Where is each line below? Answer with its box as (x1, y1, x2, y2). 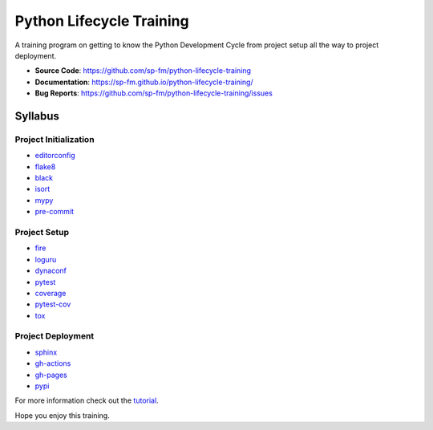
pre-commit (34, 207, 75, 217)
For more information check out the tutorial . (14, 396, 160, 405)
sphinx (34, 347, 58, 357)
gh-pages (34, 370, 68, 379)
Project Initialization (14, 133, 95, 144)
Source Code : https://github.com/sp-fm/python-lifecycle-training (34, 66, 252, 75)
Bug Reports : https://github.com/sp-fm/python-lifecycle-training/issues (34, 88, 273, 98)
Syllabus (14, 109, 60, 123)
